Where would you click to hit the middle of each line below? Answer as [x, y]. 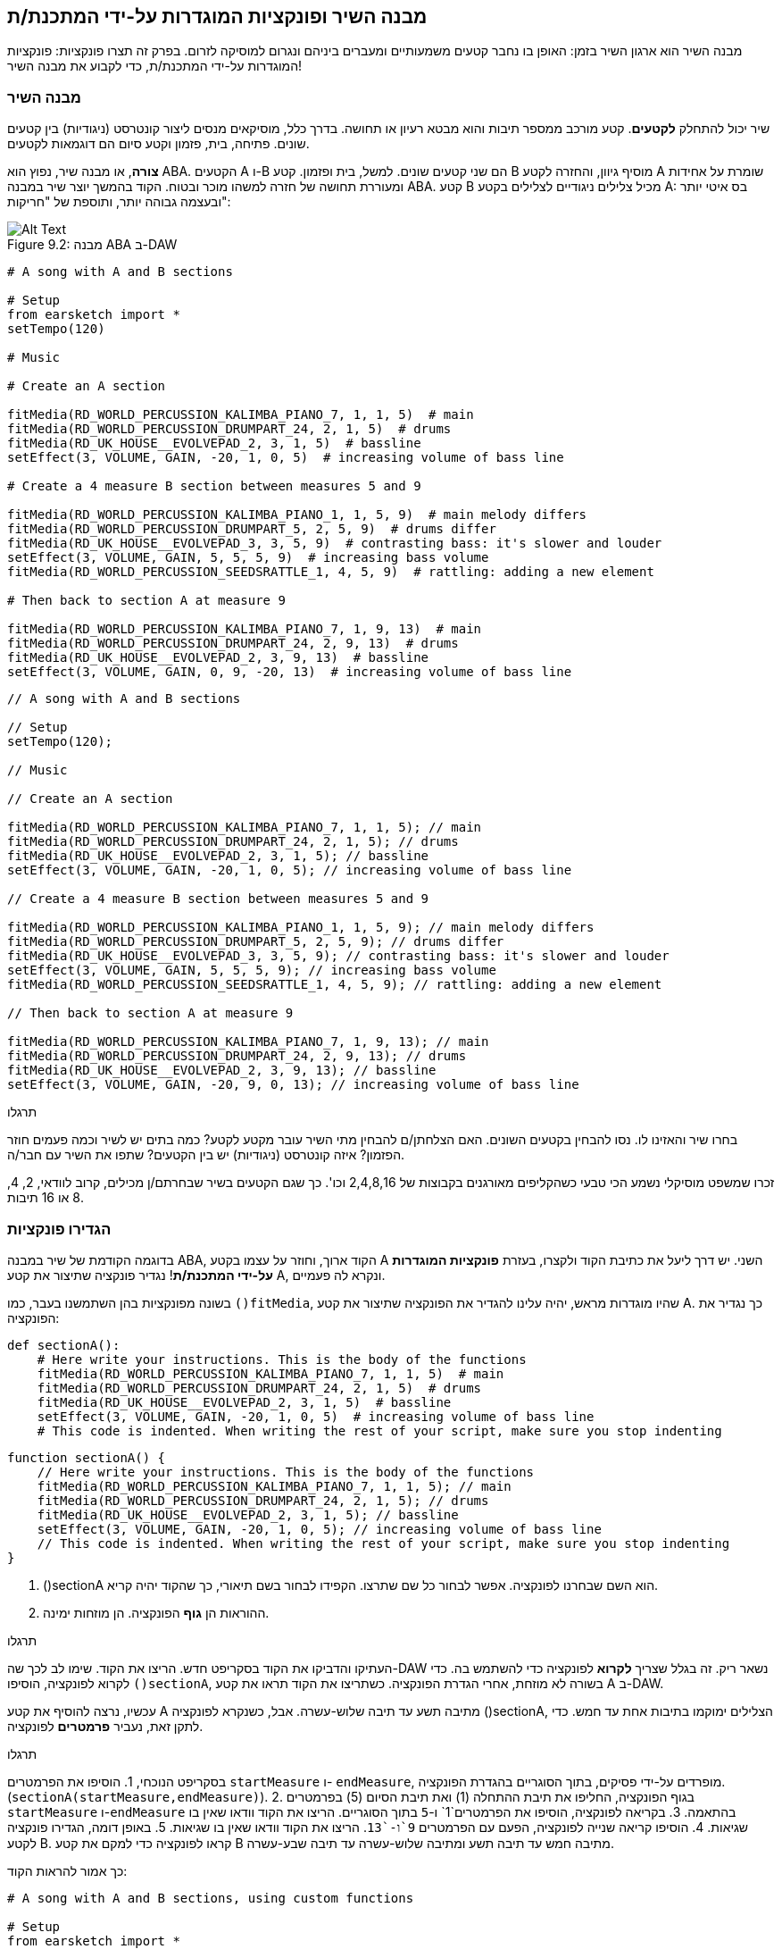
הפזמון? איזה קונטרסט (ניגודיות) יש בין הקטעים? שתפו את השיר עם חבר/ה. [206, 1155]
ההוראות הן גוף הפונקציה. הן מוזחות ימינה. [156, 1612]
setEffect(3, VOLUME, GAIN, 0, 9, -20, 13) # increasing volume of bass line [290, 672]
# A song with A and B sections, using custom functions [211, 1898]
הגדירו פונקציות [59, 1229]
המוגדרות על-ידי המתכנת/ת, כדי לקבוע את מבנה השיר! [155, 66]
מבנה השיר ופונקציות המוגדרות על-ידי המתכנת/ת [217, 17]
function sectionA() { [87, 1457]
